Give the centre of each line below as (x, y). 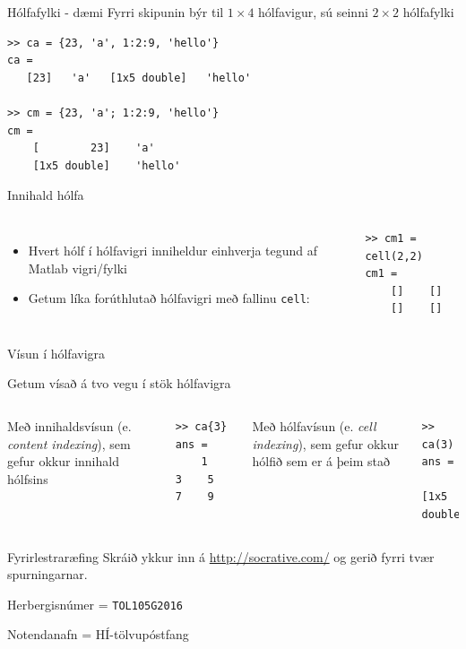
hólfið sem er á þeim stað (321, 461)
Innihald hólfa (46, 195)
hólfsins (28, 478)
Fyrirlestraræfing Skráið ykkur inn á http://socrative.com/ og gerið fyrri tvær (221, 556)
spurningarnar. (47, 574)
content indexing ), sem (69, 443)
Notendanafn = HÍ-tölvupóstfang (98, 634)
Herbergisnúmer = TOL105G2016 (95, 604)
